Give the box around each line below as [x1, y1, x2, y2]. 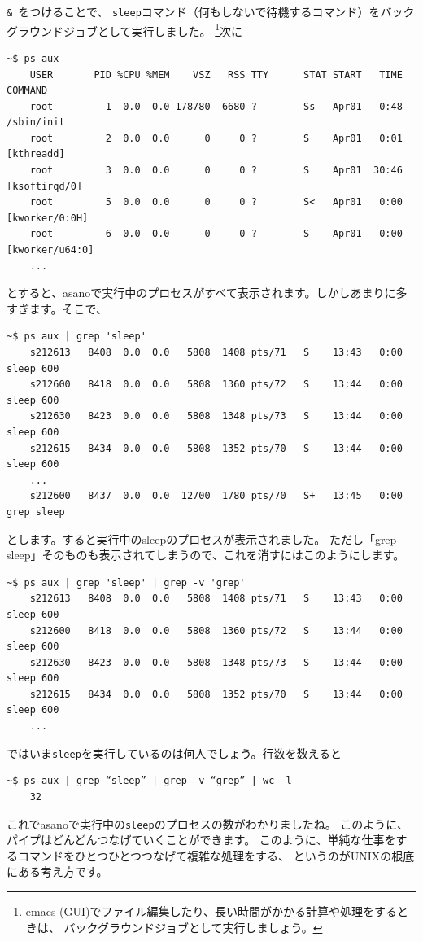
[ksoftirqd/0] [7, 180, 83, 192]
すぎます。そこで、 [7, 300, 108, 317]
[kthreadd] [7, 148, 65, 160]
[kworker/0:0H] [7, 212, 89, 224]
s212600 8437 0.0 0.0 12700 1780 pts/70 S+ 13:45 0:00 [29, 490, 403, 502]
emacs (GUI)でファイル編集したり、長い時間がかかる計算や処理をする [25, 902, 397, 919]
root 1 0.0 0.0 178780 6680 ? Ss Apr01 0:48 [29, 100, 403, 112]
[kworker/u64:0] [7, 244, 94, 256]
